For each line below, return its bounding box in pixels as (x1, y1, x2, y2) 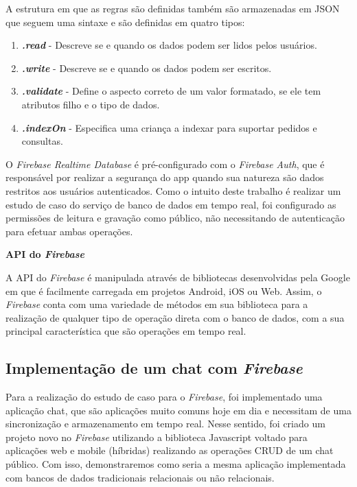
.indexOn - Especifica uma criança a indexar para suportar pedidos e (21, 120, 317, 134)
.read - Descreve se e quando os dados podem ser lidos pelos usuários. (21, 38, 317, 52)
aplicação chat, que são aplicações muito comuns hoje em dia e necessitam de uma (5, 403, 352, 417)
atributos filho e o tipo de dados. (21, 97, 160, 111)
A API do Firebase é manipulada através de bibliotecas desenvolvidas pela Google (5, 270, 350, 284)
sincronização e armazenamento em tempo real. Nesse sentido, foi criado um (5, 416, 325, 431)
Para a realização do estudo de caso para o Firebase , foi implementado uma (5, 390, 323, 404)
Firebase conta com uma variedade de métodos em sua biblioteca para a (5, 297, 308, 311)
